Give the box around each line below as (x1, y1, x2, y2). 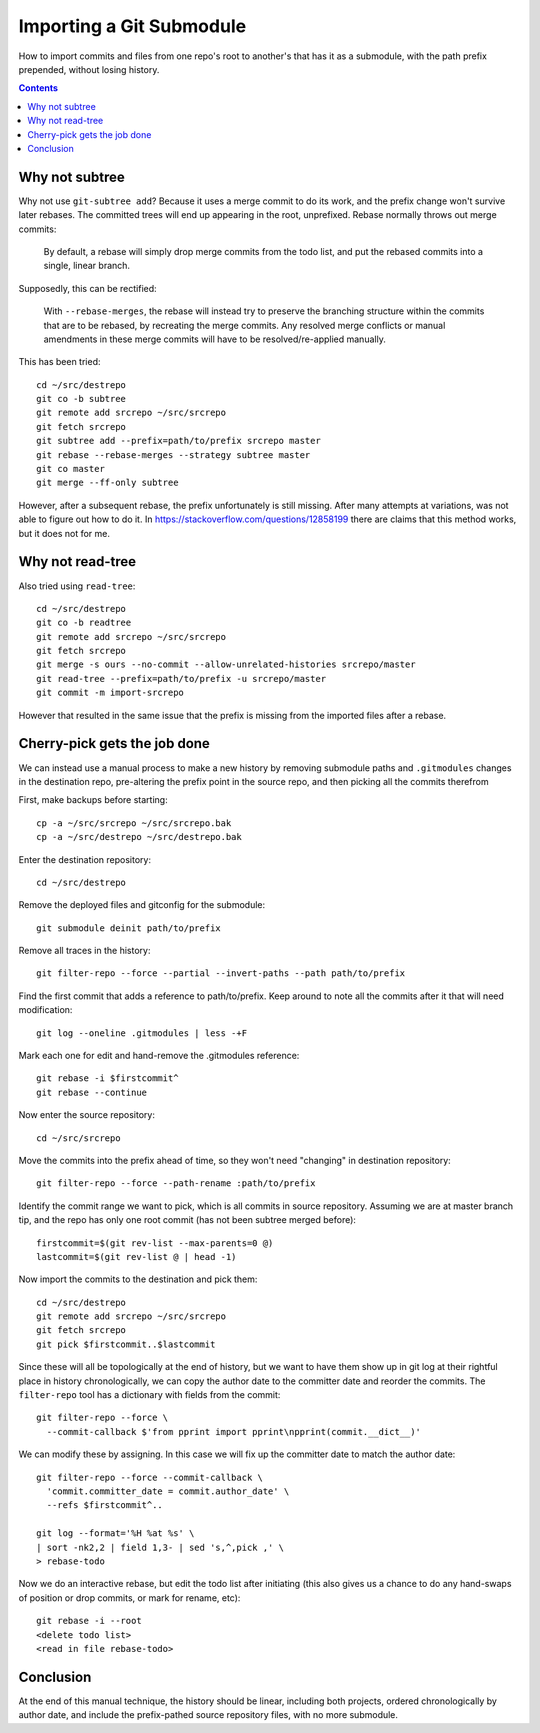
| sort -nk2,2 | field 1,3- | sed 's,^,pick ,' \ (36, 1541, 285, 1553)
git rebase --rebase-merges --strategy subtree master (36, 449, 311, 460)
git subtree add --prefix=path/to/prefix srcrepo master (36, 435, 322, 447)
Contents (18, 82, 59, 94)
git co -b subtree (36, 393, 127, 405)
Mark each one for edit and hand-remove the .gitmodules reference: (18, 1050, 300, 1062)
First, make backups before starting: (18, 794, 169, 806)
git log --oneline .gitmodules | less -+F (36, 1027, 248, 1039)
